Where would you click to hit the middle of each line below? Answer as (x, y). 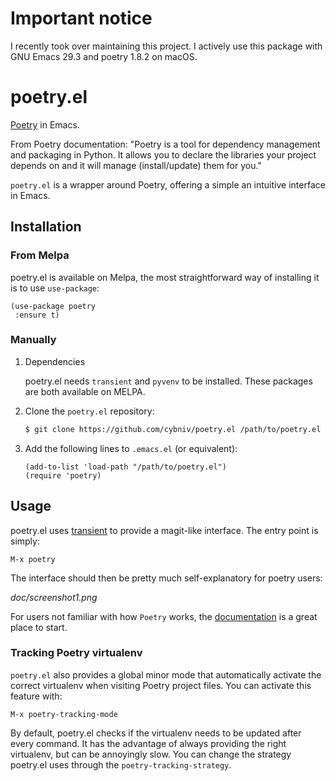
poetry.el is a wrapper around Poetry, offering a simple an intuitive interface (168, 184)
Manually (33, 340)
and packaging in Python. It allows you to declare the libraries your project (163, 154)
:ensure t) (37, 315)
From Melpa (40, 255)
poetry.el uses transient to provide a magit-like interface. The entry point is (164, 530)
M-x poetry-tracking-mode (64, 714)
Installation (46, 227)
